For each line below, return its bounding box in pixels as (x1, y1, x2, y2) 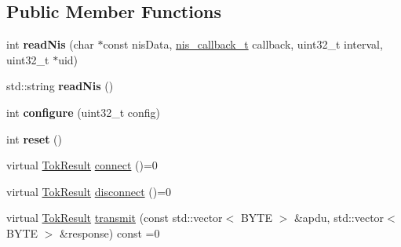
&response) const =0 (60, 224, 160, 241)
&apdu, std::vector (293, 209, 385, 226)
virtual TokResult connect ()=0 (6, 157, 158, 173)
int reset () (6, 130, 62, 147)
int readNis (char (6, 36, 94, 53)
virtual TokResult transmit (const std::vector (6, 209, 223, 226)
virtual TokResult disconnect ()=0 (6, 183, 172, 199)
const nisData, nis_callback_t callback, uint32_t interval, (103, 36, 383, 53)
